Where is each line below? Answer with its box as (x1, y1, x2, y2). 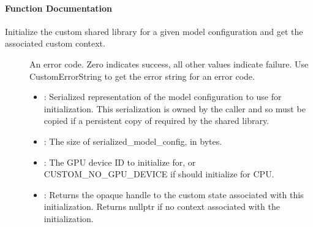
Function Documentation (5, 1, 112, 14)
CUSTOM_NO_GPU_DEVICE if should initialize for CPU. (43, 167, 274, 180)
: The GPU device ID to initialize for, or (43, 155, 196, 168)
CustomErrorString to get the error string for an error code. (29, 69, 255, 82)
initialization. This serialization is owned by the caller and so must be (43, 102, 306, 115)
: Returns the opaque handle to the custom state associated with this (43, 188, 304, 201)
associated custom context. (5, 37, 105, 50)
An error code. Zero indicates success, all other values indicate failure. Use (29, 57, 309, 70)
